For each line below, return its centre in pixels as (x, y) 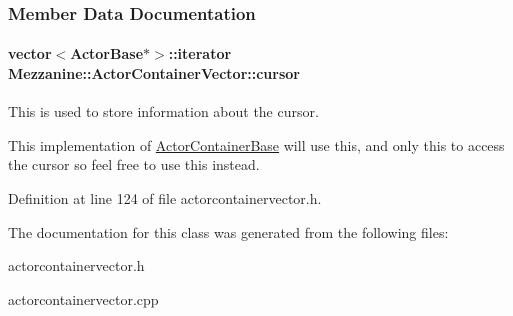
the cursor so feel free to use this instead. (134, 164)
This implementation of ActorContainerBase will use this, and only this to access (256, 144)
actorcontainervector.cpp (83, 298)
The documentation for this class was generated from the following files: (228, 231)
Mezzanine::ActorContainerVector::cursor (154, 73)
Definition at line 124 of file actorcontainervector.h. (165, 198)
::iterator (200, 53)
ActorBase (107, 53)
